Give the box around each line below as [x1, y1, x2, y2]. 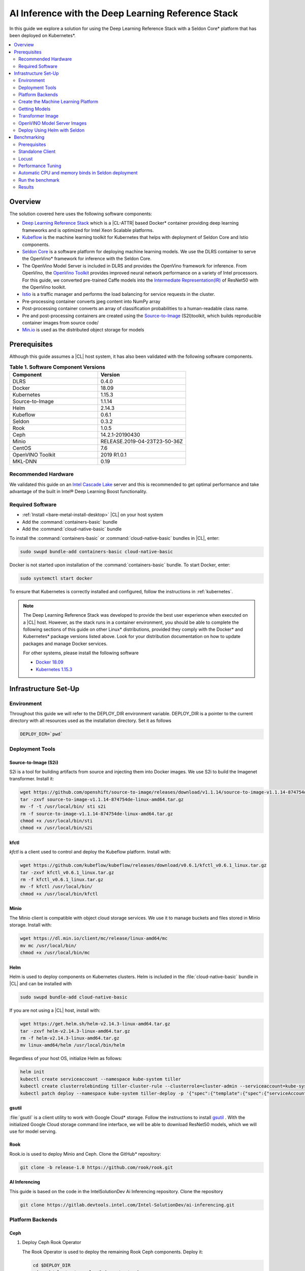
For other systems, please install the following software [23, 650, 139, 656]
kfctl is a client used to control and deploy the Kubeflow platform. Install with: [9, 849, 171, 855]
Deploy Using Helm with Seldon [18, 127, 85, 133]
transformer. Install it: [9, 776, 54, 782]
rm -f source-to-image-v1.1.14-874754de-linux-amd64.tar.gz [20, 811, 173, 816]
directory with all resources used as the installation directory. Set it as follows [9, 717, 171, 724]
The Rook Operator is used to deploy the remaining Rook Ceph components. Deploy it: [22, 1249, 203, 1255]
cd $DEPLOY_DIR [33, 1262, 71, 1268]
